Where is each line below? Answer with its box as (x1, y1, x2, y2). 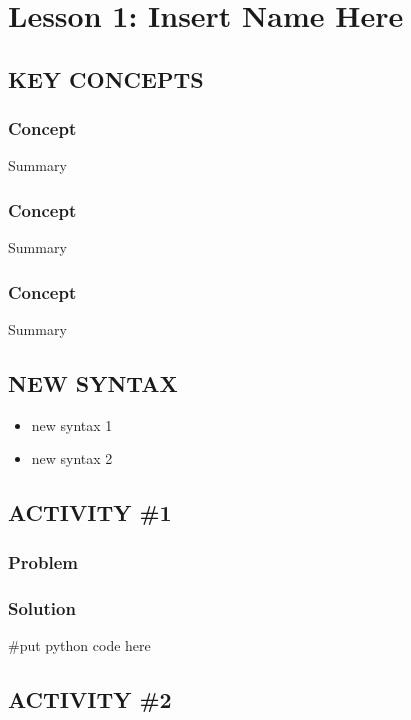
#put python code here (8, 634, 151, 655)
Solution (8, 595, 76, 620)
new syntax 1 (31, 414, 113, 435)
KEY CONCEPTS (8, 63, 204, 94)
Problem (8, 549, 78, 574)
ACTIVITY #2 (8, 683, 172, 714)
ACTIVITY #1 (8, 497, 172, 528)
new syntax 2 (31, 448, 113, 469)
